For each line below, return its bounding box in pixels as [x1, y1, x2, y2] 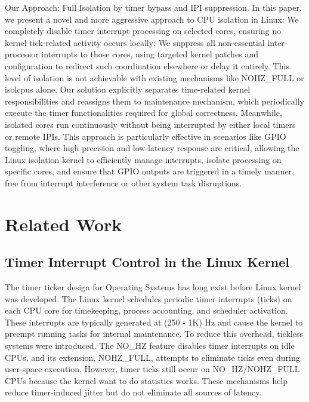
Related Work [5, 211, 122, 236]
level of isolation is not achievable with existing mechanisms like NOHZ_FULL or [5, 71, 304, 84]
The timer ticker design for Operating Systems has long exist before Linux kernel [5, 281, 301, 293]
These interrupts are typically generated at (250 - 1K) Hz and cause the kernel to [5, 315, 303, 328]
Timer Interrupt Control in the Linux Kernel [5, 253, 290, 271]
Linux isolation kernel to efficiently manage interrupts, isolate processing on [5, 153, 282, 165]
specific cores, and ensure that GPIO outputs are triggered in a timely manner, [5, 165, 295, 177]
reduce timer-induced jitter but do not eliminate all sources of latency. [5, 386, 262, 398]
